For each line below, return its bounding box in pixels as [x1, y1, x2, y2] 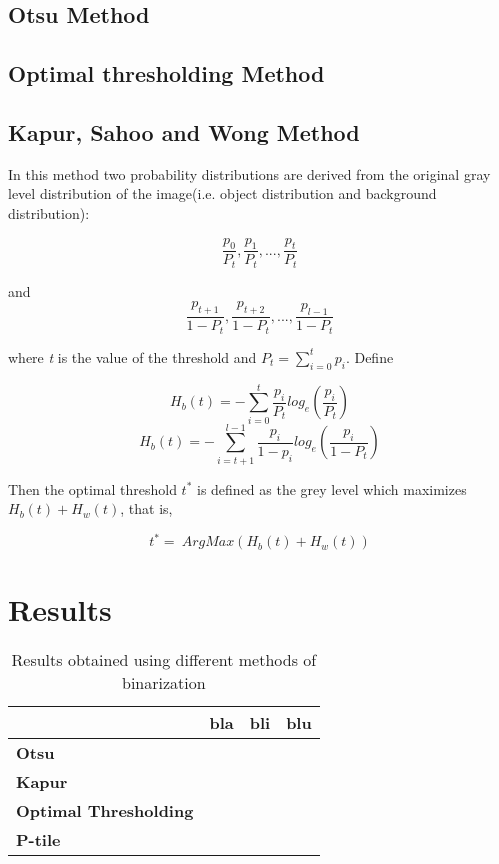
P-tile [16, 827, 61, 851]
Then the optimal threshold [8, 478, 177, 499]
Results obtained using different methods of [11, 647, 317, 671]
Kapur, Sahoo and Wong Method [8, 116, 360, 147]
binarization [122, 670, 206, 694]
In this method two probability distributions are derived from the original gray [8, 163, 491, 184]
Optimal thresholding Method [8, 58, 325, 89]
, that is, [120, 498, 173, 519]
